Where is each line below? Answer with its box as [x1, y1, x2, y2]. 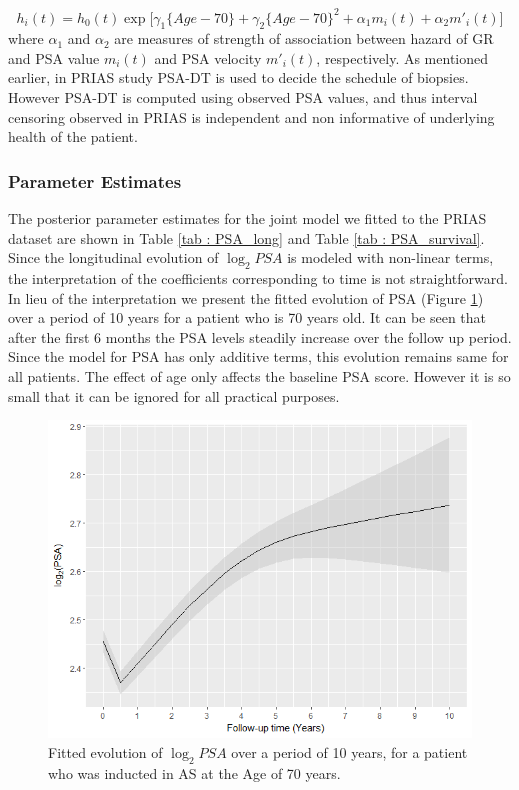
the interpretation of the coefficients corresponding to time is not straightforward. [8, 268, 508, 289]
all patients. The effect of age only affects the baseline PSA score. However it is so [8, 366, 511, 387]
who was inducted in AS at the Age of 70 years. [48, 762, 341, 783]
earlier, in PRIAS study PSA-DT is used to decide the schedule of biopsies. [8, 67, 469, 88]
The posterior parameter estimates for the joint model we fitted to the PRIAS [8, 208, 487, 229]
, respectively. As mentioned [316, 47, 489, 68]
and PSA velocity [154, 47, 262, 68]
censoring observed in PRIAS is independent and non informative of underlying [8, 106, 495, 127]
